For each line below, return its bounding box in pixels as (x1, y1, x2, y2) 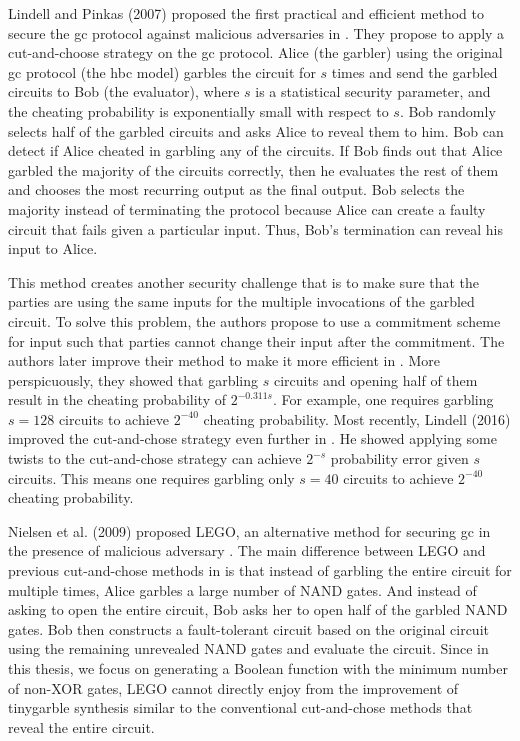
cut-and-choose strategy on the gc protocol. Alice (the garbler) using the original (8, 42, 503, 63)
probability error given (330, 448, 469, 469)
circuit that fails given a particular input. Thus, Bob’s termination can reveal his (8, 218, 504, 239)
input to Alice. (8, 238, 98, 259)
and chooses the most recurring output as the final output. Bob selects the (8, 179, 465, 200)
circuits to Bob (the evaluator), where (8, 81, 240, 102)
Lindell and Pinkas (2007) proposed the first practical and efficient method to (8, 3, 484, 23)
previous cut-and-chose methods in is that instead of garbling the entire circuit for (8, 560, 512, 581)
